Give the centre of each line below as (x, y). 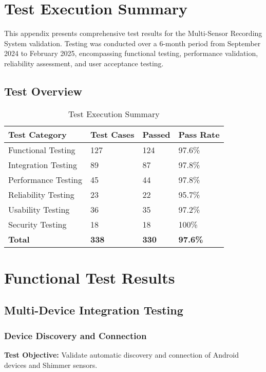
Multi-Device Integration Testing (94, 310)
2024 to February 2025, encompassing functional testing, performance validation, (131, 53)
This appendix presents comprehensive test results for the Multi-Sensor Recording (133, 33)
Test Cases (112, 134)
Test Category (37, 134)
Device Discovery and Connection (75, 335)
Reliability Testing (41, 194)
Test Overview (43, 91)
